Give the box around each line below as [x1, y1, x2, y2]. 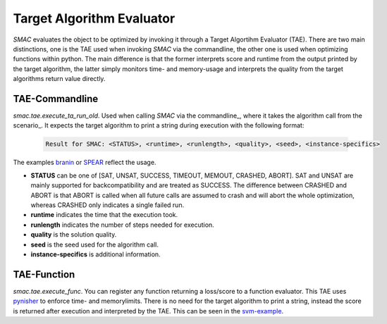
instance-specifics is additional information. [30, 250, 161, 258]
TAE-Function [13, 268, 75, 280]
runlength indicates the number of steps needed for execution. [30, 220, 214, 229]
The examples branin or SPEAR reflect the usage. [13, 158, 156, 167]
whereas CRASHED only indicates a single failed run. [30, 201, 185, 209]
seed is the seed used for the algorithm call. [30, 240, 159, 249]
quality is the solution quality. [30, 230, 117, 239]
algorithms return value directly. [13, 75, 106, 83]
